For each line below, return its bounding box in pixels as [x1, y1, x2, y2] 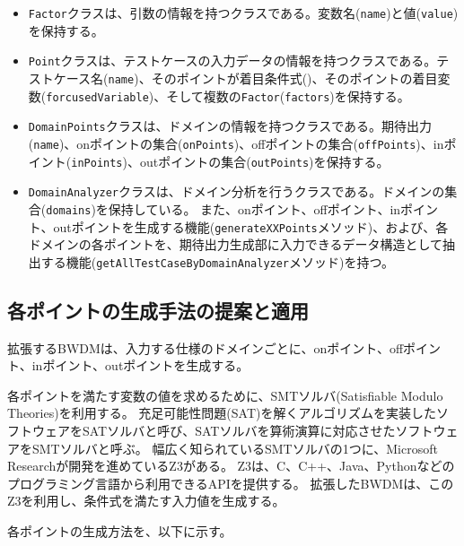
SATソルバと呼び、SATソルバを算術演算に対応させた [82, 420, 396, 439]
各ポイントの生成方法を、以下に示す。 [7, 521, 232, 540]
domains [46, 204, 92, 217]
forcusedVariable [46, 91, 149, 104]
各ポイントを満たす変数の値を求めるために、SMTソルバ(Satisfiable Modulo [7, 386, 443, 404]
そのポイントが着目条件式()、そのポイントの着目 [151, 68, 438, 87]
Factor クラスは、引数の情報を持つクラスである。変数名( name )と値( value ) [28, 4, 459, 22]
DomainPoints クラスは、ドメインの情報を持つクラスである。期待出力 [28, 117, 433, 135]
